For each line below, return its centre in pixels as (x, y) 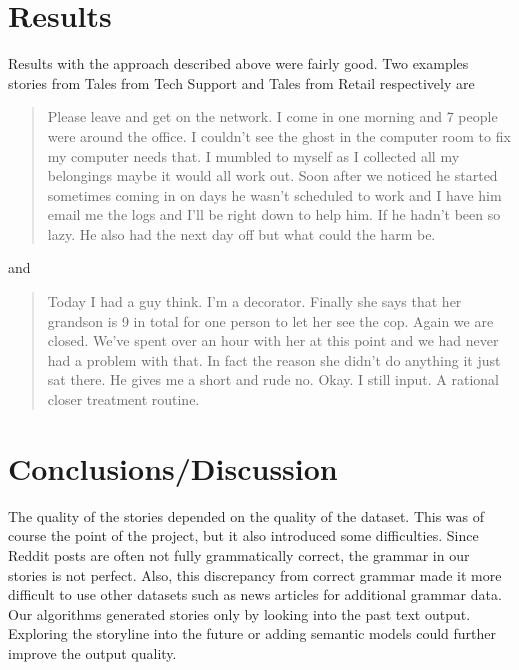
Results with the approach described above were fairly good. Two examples (238, 63)
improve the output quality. (92, 652)
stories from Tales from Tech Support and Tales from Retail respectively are (241, 82)
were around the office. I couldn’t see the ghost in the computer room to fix (279, 135)
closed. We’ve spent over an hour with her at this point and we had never (273, 340)
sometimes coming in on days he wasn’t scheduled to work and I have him (274, 194)
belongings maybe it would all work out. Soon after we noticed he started (272, 175)
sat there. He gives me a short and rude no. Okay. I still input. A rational (273, 379)
